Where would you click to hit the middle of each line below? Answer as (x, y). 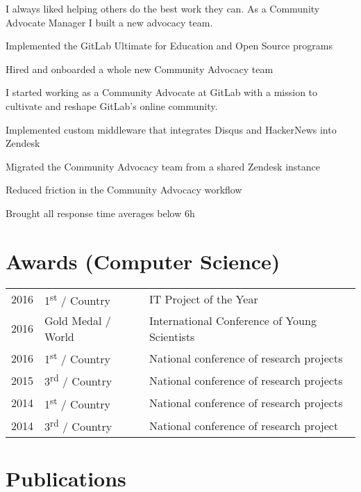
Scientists (172, 336)
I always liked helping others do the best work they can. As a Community (163, 8)
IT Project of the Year (203, 299)
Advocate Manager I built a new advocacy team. (109, 22)
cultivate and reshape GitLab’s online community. (112, 105)
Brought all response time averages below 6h (100, 213)
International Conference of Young (233, 320)
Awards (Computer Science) (143, 261)
